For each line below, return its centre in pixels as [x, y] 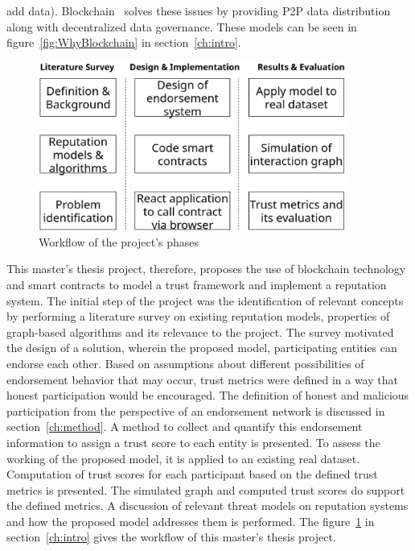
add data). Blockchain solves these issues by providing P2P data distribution [199, 10]
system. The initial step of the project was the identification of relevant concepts [205, 300]
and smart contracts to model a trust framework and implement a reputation [197, 284]
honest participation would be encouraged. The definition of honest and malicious [208, 395]
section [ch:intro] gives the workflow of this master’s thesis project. [171, 537]
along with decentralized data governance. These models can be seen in [182, 26]
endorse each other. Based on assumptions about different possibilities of [185, 363]
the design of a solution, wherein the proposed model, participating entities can [202, 348]
